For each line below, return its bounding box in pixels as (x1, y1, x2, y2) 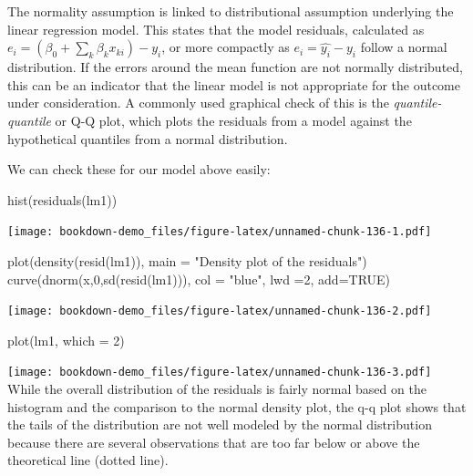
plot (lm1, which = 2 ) (7, 330, 125, 349)
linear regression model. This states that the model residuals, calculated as (7, 19, 425, 38)
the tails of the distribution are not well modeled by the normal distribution (7, 415, 432, 434)
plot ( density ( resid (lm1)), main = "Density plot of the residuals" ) (7, 252, 367, 270)
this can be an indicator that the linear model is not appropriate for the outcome (7, 75, 460, 94)
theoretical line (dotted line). (7, 450, 169, 470)
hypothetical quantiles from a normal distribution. (7, 129, 288, 148)
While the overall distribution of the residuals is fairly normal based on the (7, 379, 427, 398)
